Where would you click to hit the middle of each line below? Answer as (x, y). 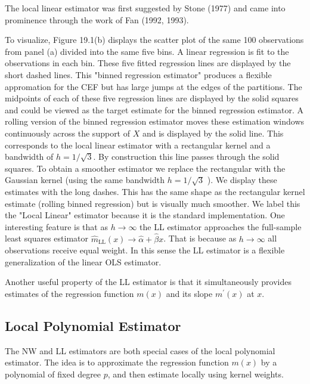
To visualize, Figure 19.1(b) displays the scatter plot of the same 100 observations (154, 40)
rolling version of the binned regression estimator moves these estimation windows (155, 121)
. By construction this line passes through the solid (186, 157)
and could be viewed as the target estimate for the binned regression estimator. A (154, 109)
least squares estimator (46, 238)
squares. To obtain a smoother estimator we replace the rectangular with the (145, 168)
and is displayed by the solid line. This (213, 133)
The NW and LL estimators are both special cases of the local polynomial (140, 350)
